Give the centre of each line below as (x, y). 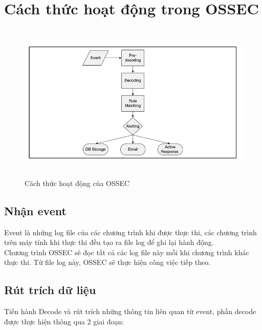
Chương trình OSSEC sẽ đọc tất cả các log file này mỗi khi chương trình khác (127, 252)
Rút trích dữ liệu (50, 290)
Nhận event (35, 210)
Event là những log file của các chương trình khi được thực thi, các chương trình (130, 232)
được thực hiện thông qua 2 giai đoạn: (64, 321)
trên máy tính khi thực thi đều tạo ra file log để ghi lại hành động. (109, 242)
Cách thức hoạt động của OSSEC (77, 183)
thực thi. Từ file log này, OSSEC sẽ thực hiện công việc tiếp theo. (107, 262)
